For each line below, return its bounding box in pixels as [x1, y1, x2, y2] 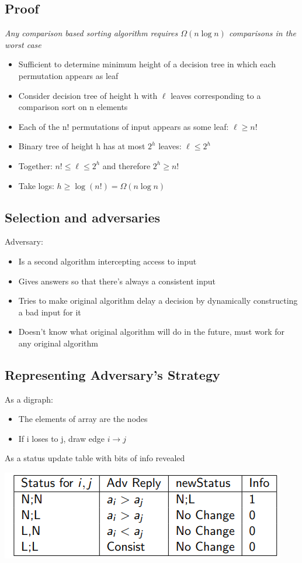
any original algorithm [18, 337, 99, 349]
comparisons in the [228, 27, 296, 39]
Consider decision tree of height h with [18, 89, 158, 101]
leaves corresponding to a [171, 89, 261, 101]
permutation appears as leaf [18, 69, 119, 81]
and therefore [102, 159, 151, 171]
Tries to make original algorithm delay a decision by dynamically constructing [18, 294, 298, 307]
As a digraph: [5, 393, 53, 405]
